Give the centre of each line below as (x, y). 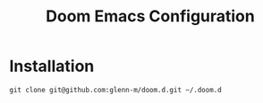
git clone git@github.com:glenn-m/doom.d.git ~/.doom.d (115, 90)
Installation (52, 66)
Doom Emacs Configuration (150, 16)
